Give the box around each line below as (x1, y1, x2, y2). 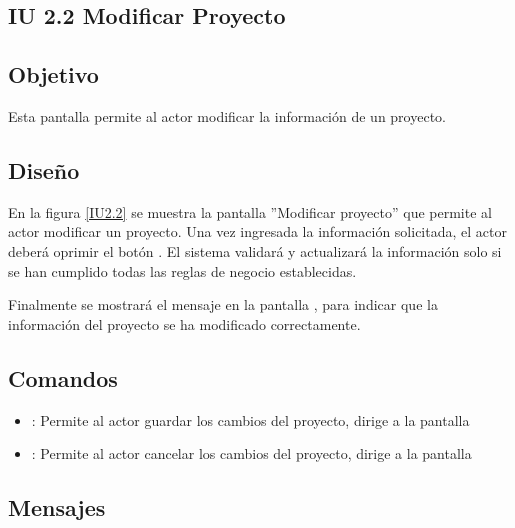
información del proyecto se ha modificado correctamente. (8, 313, 361, 334)
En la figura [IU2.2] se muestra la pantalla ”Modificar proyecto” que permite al (8, 201, 492, 222)
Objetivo (8, 59, 99, 90)
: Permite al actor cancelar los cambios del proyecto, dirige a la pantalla (31, 443, 472, 464)
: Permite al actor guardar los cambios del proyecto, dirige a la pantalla (31, 409, 470, 430)
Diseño (8, 154, 80, 185)
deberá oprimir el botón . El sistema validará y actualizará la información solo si (8, 240, 502, 261)
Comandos (8, 362, 118, 393)
